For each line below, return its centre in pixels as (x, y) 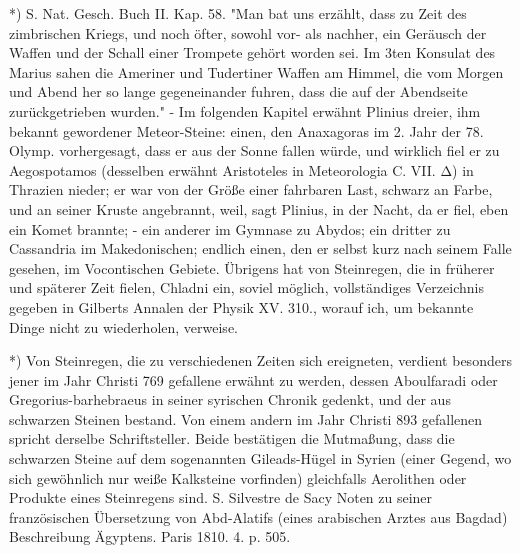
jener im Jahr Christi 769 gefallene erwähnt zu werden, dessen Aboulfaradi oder (253, 379)
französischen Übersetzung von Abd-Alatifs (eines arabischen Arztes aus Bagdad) (258, 516)
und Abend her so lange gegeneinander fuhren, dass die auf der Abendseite (238, 91)
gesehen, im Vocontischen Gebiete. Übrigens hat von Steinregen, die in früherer (252, 267)
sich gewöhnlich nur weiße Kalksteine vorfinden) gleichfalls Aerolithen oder (238, 477)
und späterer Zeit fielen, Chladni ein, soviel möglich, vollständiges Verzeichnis (246, 287)
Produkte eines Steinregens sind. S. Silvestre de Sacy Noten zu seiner (221, 497)
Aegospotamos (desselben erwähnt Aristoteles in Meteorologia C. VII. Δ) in (241, 169)
